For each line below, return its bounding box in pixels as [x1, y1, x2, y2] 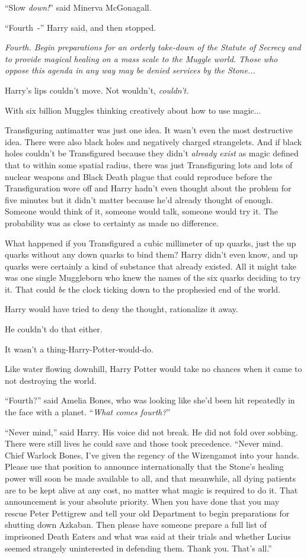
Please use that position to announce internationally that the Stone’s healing [5, 460, 284, 473]
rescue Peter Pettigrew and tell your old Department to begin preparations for [5, 506, 290, 519]
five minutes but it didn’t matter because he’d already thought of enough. [5, 193, 273, 206]
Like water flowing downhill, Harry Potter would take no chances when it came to [5, 363, 302, 375]
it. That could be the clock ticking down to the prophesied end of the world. [5, 283, 281, 295]
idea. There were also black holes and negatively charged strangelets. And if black [5, 135, 302, 147]
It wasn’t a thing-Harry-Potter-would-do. [5, 342, 153, 355]
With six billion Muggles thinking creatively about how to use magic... [5, 104, 261, 116]
